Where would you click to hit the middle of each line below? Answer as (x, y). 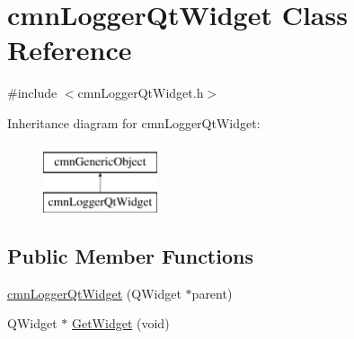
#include (32, 93)
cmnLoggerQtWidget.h (141, 93)
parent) (212, 293)
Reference (70, 50)
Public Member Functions (130, 256)
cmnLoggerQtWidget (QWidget (94, 293)
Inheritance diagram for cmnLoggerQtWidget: (134, 122)
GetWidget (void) (120, 323)
